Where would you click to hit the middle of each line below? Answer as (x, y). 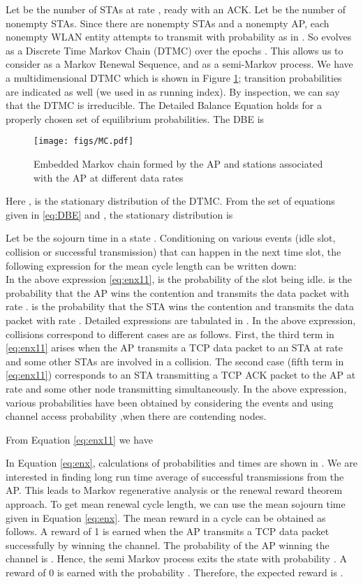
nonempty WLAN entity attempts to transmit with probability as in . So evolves (179, 37)
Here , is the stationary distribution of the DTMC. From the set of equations (170, 201)
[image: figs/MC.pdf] (84, 141)
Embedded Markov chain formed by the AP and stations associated (178, 163)
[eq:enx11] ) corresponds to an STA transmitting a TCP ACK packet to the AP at (181, 375)
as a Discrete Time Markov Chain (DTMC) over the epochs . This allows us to (175, 50)
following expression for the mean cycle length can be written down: (151, 265)
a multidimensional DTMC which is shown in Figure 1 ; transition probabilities (174, 77)
